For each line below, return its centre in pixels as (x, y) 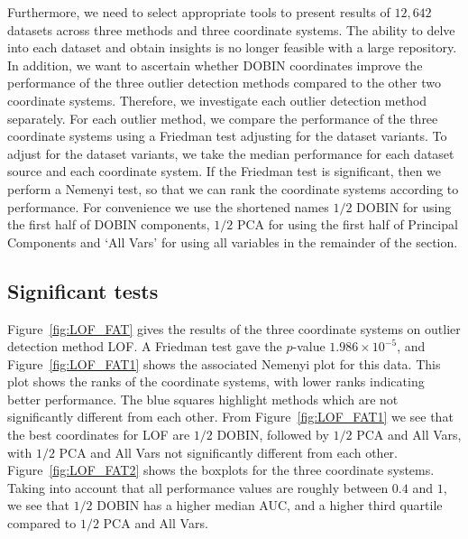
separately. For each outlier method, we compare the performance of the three (223, 118)
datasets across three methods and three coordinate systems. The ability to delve (231, 29)
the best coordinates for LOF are (99, 435)
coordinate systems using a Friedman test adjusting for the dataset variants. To (227, 136)
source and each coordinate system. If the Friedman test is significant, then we (225, 171)
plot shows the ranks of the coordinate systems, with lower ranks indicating (216, 381)
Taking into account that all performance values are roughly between (198, 487)
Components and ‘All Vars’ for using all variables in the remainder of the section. (233, 242)
